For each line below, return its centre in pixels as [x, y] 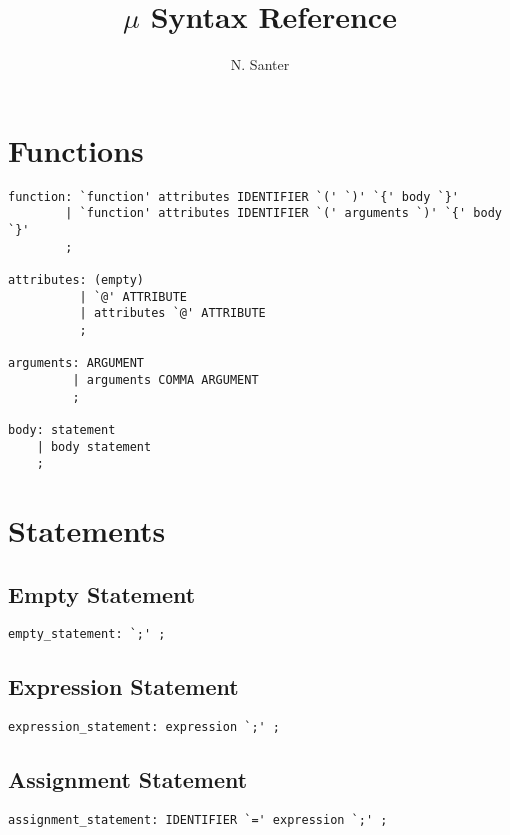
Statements [87, 530]
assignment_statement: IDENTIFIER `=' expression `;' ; [198, 820]
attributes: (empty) [76, 279]
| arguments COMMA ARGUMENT [165, 379]
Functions [76, 149]
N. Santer [260, 64]
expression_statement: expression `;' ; [144, 727]
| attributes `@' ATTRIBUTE [172, 313]
